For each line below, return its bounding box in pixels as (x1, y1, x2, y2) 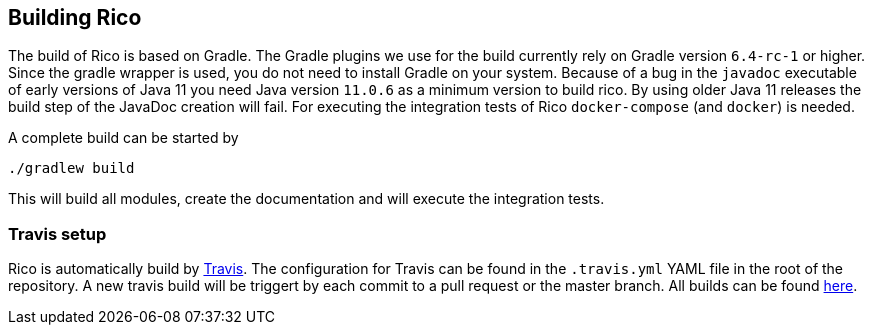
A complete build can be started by (8, 129, 239, 147)
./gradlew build (8, 160, 135, 177)
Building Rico (8, 5, 142, 30)
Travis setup (8, 223, 107, 244)
